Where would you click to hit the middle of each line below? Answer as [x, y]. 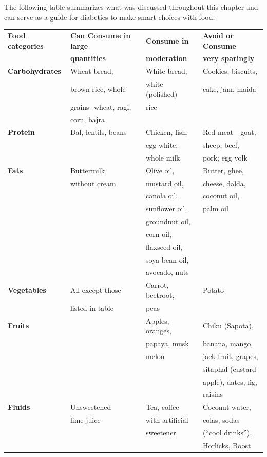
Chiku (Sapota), [228, 325]
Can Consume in [100, 35]
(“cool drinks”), [227, 432]
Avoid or [218, 35]
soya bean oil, [167, 259]
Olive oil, [160, 170]
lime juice [85, 420]
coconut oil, [221, 196]
